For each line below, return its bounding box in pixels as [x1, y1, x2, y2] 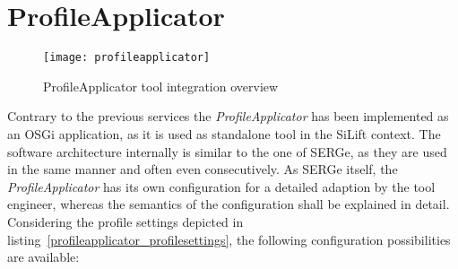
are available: [7, 247, 80, 266]
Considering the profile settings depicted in [7, 212, 244, 230]
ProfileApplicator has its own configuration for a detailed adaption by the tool [7, 177, 436, 195]
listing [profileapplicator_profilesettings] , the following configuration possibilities [7, 230, 451, 248]
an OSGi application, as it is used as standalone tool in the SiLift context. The [7, 124, 441, 143]
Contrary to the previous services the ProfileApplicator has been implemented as [7, 107, 449, 126]
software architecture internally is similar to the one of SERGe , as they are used [7, 142, 447, 161]
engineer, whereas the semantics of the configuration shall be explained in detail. [7, 195, 450, 213]
